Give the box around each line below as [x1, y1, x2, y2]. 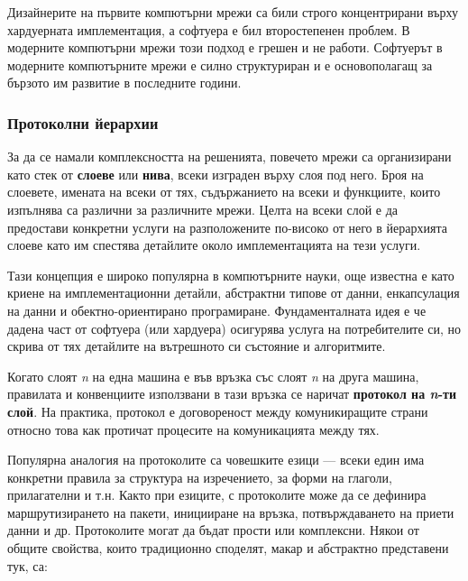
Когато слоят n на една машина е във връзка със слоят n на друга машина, [7, 366, 419, 385]
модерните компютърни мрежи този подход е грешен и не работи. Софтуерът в [7, 38, 443, 57]
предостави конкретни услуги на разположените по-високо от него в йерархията [7, 217, 447, 236]
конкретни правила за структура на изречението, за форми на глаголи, [7, 467, 392, 486]
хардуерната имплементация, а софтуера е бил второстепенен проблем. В [7, 20, 410, 39]
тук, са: [7, 556, 48, 575]
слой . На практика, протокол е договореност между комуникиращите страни [7, 401, 428, 420]
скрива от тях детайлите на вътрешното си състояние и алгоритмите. [7, 337, 386, 355]
